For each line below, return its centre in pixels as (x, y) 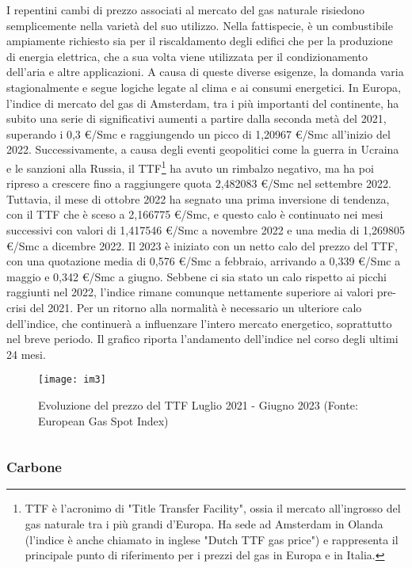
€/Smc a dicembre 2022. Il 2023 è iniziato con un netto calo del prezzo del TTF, (202, 245)
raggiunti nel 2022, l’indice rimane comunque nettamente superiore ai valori (190, 292)
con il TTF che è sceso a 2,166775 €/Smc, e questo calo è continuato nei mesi (195, 214)
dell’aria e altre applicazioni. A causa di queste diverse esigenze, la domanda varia (205, 72)
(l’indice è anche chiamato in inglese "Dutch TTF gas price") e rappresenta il (212, 539)
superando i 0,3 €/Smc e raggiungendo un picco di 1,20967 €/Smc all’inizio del (198, 133)
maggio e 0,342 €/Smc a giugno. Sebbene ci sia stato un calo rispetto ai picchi (196, 276)
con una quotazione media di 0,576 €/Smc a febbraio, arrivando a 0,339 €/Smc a (204, 261)
